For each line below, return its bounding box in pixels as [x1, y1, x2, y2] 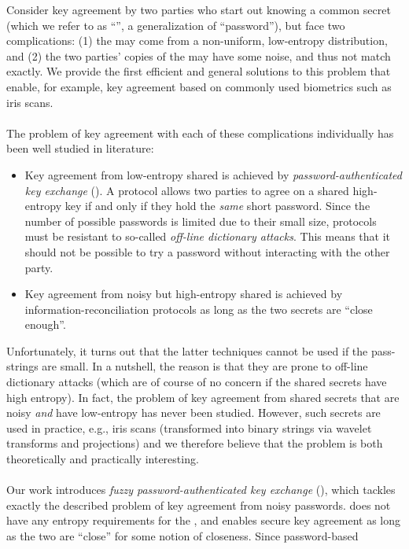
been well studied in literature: [6, 140, 154, 157]
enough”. [24, 316, 66, 333]
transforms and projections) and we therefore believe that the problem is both [6, 435, 383, 451]
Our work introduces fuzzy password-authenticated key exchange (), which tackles [6, 481, 396, 498]
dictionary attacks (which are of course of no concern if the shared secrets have [6, 374, 387, 390]
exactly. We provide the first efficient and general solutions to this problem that [6, 63, 391, 79]
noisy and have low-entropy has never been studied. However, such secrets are [6, 404, 381, 421]
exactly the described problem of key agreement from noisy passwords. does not [6, 496, 391, 513]
